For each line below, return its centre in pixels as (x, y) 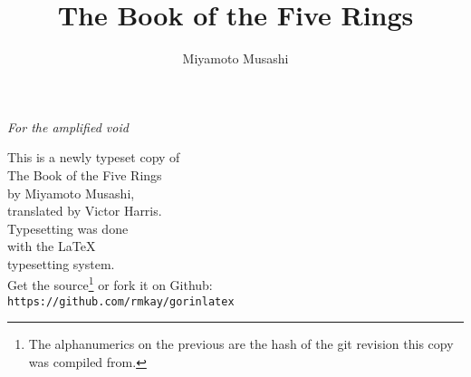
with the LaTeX (52, 246)
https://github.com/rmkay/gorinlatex (121, 301)
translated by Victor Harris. (85, 211)
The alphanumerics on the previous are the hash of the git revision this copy (241, 344)
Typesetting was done (68, 228)
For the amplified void (68, 126)
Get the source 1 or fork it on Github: (110, 284)
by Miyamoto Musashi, (71, 193)
